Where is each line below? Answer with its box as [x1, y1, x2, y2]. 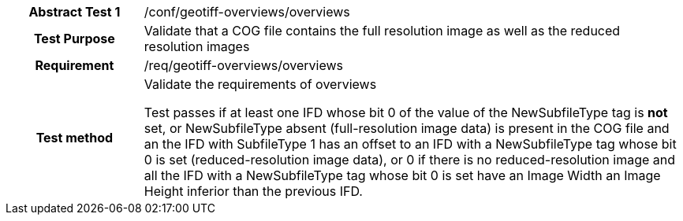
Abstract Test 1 [28, 4, 121, 20]
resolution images [144, 39, 250, 54]
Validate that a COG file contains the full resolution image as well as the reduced [144, 23, 621, 39]
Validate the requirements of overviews [144, 76, 377, 92]
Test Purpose [33, 31, 115, 46]
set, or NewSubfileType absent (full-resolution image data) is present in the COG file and [144, 120, 670, 136]
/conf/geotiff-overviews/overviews [144, 4, 350, 20]
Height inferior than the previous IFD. [144, 183, 363, 199]
